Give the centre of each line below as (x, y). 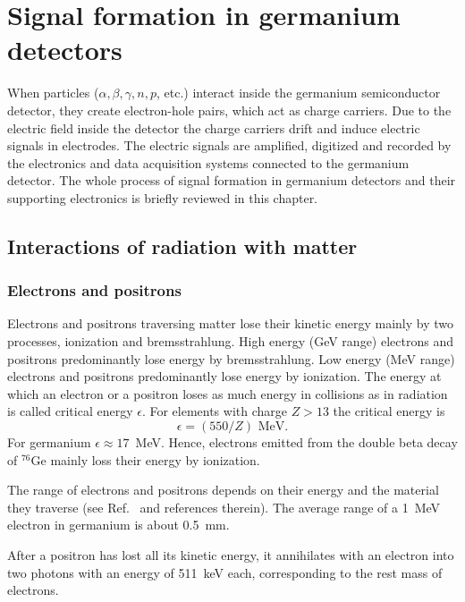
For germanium (49, 442)
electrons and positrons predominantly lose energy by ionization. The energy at (224, 376)
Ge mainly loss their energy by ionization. (145, 459)
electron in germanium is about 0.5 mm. (118, 525)
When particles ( (53, 93)
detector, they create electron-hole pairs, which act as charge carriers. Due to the (229, 110)
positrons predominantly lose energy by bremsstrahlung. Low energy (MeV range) (231, 358)
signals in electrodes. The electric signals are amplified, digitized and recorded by (229, 145)
